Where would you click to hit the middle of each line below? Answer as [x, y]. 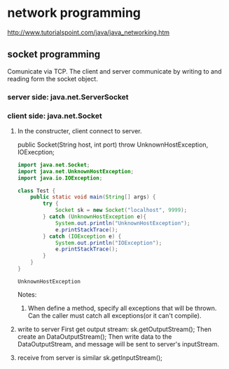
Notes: [27, 294]
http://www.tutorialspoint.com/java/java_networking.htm [89, 32]
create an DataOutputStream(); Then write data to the [95, 336]
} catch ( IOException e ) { [82, 236]
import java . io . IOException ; [60, 178]
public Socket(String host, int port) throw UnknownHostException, [113, 145]
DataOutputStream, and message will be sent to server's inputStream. [118, 344]
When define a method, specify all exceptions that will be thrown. [122, 308]
